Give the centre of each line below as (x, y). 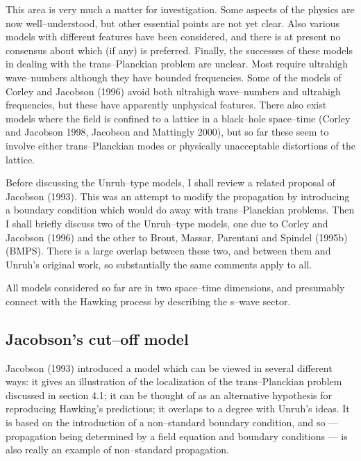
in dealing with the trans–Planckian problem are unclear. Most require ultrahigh (177, 64)
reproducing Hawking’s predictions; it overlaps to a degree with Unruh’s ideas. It (178, 409)
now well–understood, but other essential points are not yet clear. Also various (173, 23)
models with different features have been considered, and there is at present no (173, 37)
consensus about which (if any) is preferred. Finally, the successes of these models (179, 50)
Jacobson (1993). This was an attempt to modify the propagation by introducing (178, 196)
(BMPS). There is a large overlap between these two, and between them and (168, 251)
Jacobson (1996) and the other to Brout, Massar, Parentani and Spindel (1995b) (177, 237)
